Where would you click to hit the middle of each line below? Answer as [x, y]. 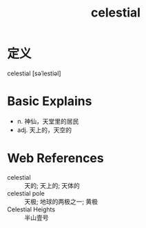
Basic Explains [50, 101]
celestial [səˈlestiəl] [34, 73]
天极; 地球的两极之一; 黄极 [61, 201]
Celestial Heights [31, 209]
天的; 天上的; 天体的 [52, 185]
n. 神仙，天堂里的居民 [48, 121]
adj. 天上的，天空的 [44, 130]
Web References [56, 159]
